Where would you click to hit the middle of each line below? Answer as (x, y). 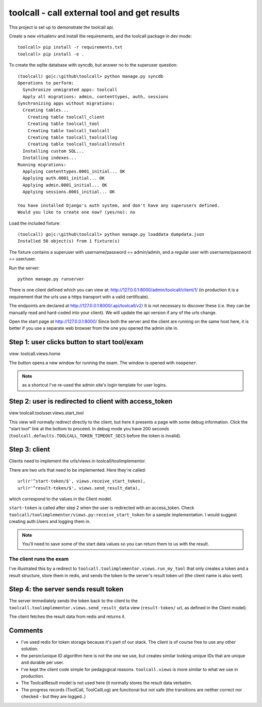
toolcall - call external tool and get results (94, 13)
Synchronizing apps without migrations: (66, 104)
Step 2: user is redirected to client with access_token (91, 401)
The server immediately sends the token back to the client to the (73, 601)
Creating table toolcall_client (66, 117)
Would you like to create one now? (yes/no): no (76, 212)
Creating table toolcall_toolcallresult (76, 144)
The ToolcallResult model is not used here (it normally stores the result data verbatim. (107, 683)
